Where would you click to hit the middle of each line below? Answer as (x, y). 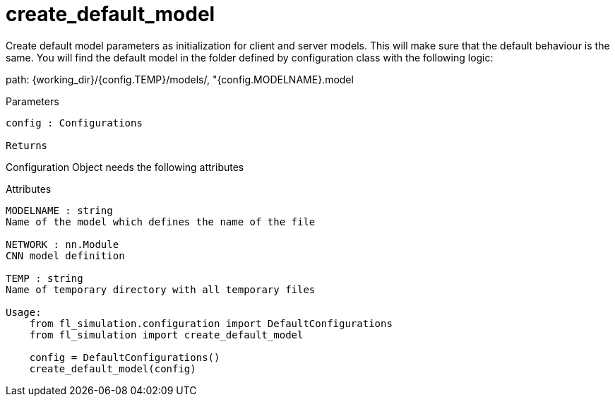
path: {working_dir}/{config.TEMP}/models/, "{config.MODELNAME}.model (180, 79)
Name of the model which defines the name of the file (161, 221)
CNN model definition (65, 255)
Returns (27, 145)
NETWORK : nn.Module (62, 244)
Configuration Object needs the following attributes (125, 167)
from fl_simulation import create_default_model (166, 335)
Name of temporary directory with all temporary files (161, 289)
